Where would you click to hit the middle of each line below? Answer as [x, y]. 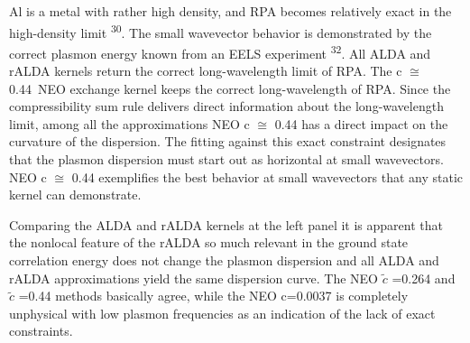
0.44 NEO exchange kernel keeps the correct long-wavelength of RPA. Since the [230, 88]
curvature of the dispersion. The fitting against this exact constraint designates [228, 141]
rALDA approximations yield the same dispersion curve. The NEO [194, 278]
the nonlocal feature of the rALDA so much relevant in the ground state [209, 242]
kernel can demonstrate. [75, 195]
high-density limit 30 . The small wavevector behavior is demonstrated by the [221, 31]
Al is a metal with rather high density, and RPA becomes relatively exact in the [230, 11]
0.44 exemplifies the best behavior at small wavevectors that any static [267, 176]
